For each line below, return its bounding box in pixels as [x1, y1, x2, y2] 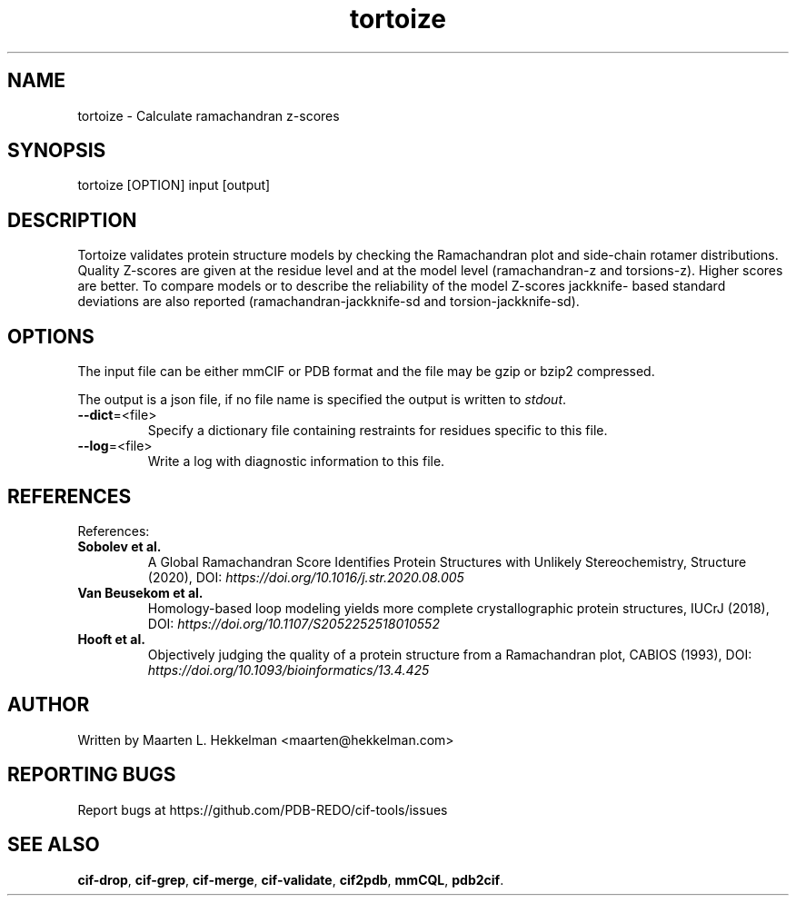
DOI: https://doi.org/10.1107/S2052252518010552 [147, 615, 440, 631]
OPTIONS [7, 324, 95, 348]
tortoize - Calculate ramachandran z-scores [77, 107, 340, 124]
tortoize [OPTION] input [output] [77, 177, 271, 193]
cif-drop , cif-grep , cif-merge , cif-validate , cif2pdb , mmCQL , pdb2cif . [77, 871, 504, 888]
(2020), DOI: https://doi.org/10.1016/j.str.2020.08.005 [147, 569, 464, 585]
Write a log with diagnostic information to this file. [147, 453, 445, 470]
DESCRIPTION [7, 208, 137, 232]
